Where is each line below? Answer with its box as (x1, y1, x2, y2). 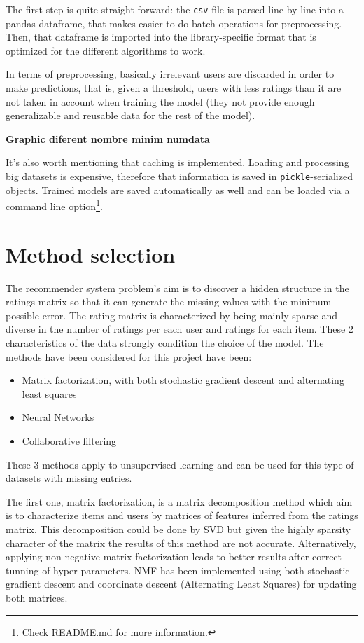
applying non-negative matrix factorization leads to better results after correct (6, 549, 342, 564)
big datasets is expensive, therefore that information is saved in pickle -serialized (6, 169, 353, 183)
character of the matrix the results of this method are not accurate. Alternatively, (6, 535, 356, 550)
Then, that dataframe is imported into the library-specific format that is (6, 29, 316, 44)
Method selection (6, 240, 176, 268)
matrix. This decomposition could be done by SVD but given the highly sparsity (6, 521, 351, 536)
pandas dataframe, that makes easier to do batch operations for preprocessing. (6, 15, 342, 30)
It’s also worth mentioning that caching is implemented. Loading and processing (6, 155, 349, 170)
